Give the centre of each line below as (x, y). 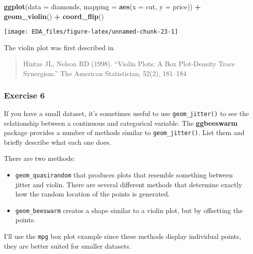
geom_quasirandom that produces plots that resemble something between (124, 174)
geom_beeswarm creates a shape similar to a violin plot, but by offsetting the (129, 210)
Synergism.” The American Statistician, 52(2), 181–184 (105, 73)
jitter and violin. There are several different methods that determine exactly (129, 184)
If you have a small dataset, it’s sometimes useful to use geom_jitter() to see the (126, 113)
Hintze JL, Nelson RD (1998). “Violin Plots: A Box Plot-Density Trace (129, 64)
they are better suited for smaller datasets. (68, 245)
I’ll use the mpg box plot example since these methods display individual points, (123, 236)
